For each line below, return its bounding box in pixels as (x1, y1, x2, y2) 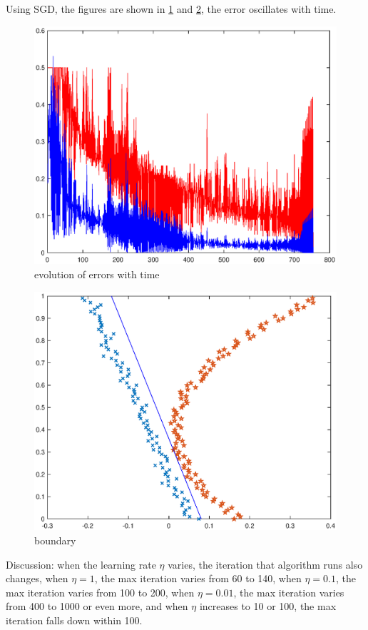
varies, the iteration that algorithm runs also (168, 557, 363, 571)
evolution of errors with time (34, 266, 160, 281)
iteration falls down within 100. (6, 612, 143, 627)
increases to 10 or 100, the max (199, 599, 337, 614)
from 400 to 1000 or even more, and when (6, 599, 188, 614)
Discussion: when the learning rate (6, 557, 156, 571)
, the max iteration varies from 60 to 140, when (94, 571, 302, 586)
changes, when (6, 571, 68, 586)
